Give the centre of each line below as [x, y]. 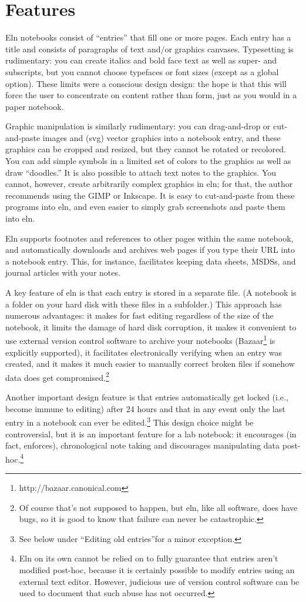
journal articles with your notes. [63, 272]
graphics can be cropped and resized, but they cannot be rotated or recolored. [146, 149]
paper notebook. [35, 106]
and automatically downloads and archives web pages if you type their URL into [150, 250]
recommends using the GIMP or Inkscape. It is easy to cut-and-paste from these [150, 195]
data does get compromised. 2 [57, 376]
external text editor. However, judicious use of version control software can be [159, 581]
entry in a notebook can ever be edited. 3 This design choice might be [130, 421]
